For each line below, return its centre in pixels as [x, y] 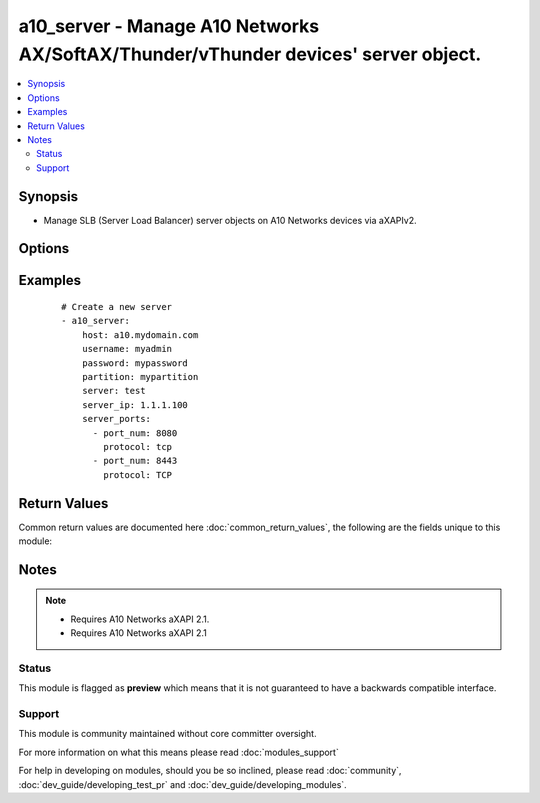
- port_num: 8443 [135, 461]
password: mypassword [135, 363]
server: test [113, 391]
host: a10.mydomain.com [140, 334]
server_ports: [116, 419]
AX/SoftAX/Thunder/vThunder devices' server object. [250, 54]
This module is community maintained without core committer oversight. [167, 734]
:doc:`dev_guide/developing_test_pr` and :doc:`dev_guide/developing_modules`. [182, 784]
